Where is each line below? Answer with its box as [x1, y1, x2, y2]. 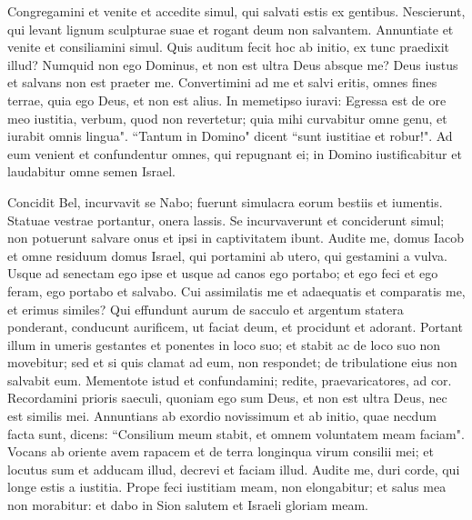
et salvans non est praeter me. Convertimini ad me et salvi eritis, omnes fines [7, 73, 437, 92]
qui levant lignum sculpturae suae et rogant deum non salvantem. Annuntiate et [7, 19, 454, 38]
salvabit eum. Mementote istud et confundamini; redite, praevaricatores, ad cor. [7, 370, 452, 389]
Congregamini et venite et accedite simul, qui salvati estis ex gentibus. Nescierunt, [7, 2, 466, 20]
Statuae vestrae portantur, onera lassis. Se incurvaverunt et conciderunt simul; [7, 210, 445, 229]
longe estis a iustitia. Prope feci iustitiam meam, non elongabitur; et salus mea [7, 477, 447, 496]
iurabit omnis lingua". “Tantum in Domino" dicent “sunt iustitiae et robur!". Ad [7, 126, 453, 145]
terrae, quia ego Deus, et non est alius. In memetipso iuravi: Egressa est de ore [7, 90, 447, 109]
